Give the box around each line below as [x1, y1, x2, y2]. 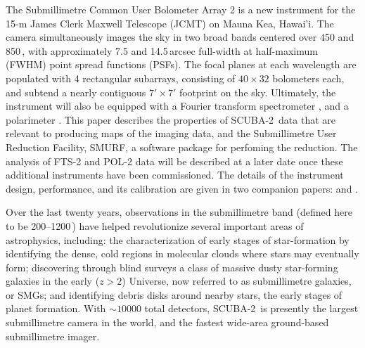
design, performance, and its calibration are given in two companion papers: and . [6, 181, 358, 195]
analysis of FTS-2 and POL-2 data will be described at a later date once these [6, 153, 343, 168]
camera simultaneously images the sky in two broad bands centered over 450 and [6, 30, 354, 44]
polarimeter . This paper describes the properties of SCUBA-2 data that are [6, 112, 336, 127]
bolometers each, [272, 70, 345, 85]
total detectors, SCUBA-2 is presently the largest [144, 301, 359, 316]
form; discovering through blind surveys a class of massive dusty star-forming [6, 259, 338, 274]
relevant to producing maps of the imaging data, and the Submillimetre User [6, 126, 337, 141]
